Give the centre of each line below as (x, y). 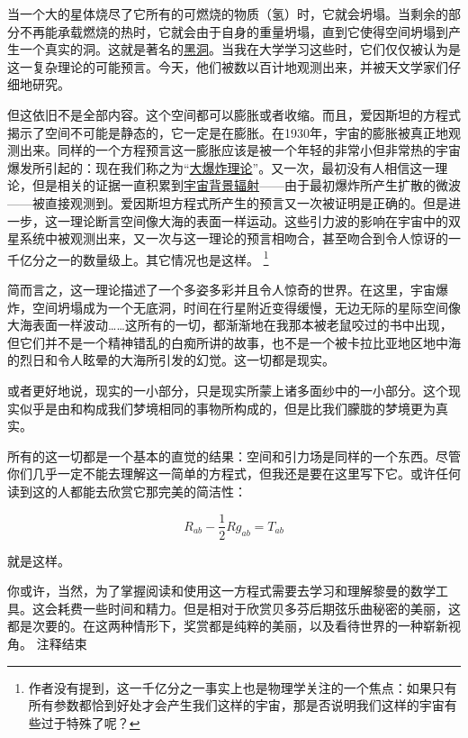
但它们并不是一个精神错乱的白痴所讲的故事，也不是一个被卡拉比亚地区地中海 (234, 342)
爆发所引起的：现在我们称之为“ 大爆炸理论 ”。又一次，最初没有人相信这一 (221, 167)
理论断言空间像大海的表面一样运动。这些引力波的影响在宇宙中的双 (265, 220)
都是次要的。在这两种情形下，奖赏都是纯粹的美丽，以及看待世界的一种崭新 (228, 626)
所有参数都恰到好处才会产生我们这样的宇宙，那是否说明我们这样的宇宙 (236, 705)
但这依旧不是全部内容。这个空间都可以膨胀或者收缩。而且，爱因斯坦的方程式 (234, 114)
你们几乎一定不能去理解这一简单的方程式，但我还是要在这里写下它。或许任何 (234, 474)
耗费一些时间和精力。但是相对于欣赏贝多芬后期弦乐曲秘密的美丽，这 (259, 608)
